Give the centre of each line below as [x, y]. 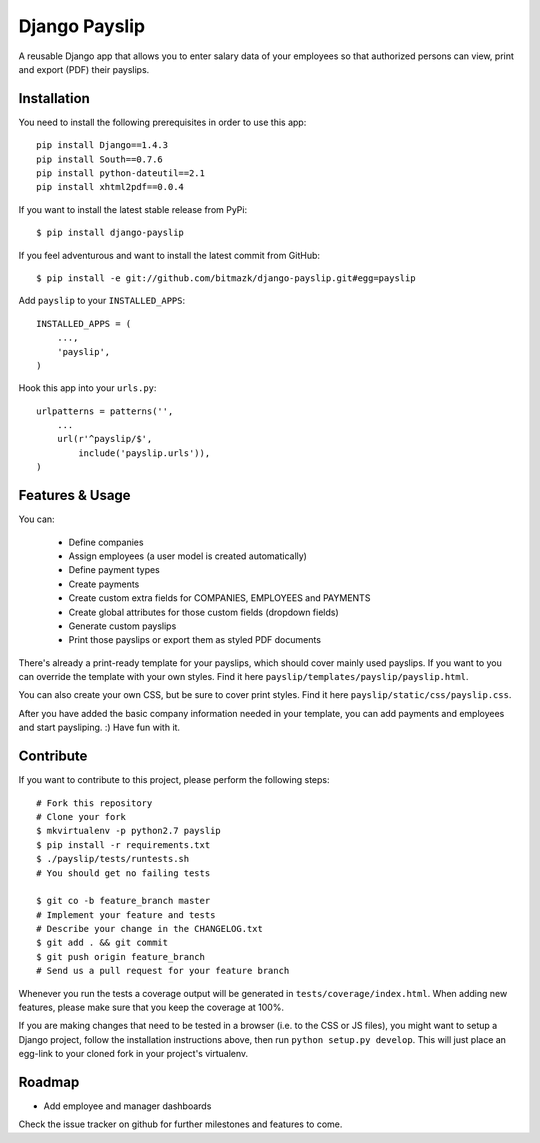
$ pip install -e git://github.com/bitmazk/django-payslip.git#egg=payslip [226, 278]
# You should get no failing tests [123, 873]
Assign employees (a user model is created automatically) [187, 556]
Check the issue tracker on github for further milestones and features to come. [180, 1124]
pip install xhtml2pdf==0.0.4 [110, 187]
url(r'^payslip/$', [104, 439]
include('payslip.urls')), [144, 453]
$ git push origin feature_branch [120, 956]
